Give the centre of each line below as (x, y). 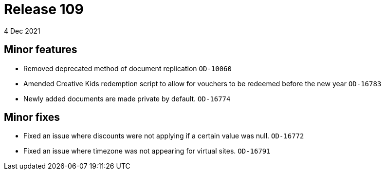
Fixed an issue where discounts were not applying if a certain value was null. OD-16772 (164, 136)
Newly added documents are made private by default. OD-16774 (127, 98)
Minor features (41, 50)
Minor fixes (32, 117)
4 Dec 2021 (22, 31)
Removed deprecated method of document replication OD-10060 (128, 68)
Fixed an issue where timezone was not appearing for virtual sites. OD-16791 (147, 151)
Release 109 (44, 9)
